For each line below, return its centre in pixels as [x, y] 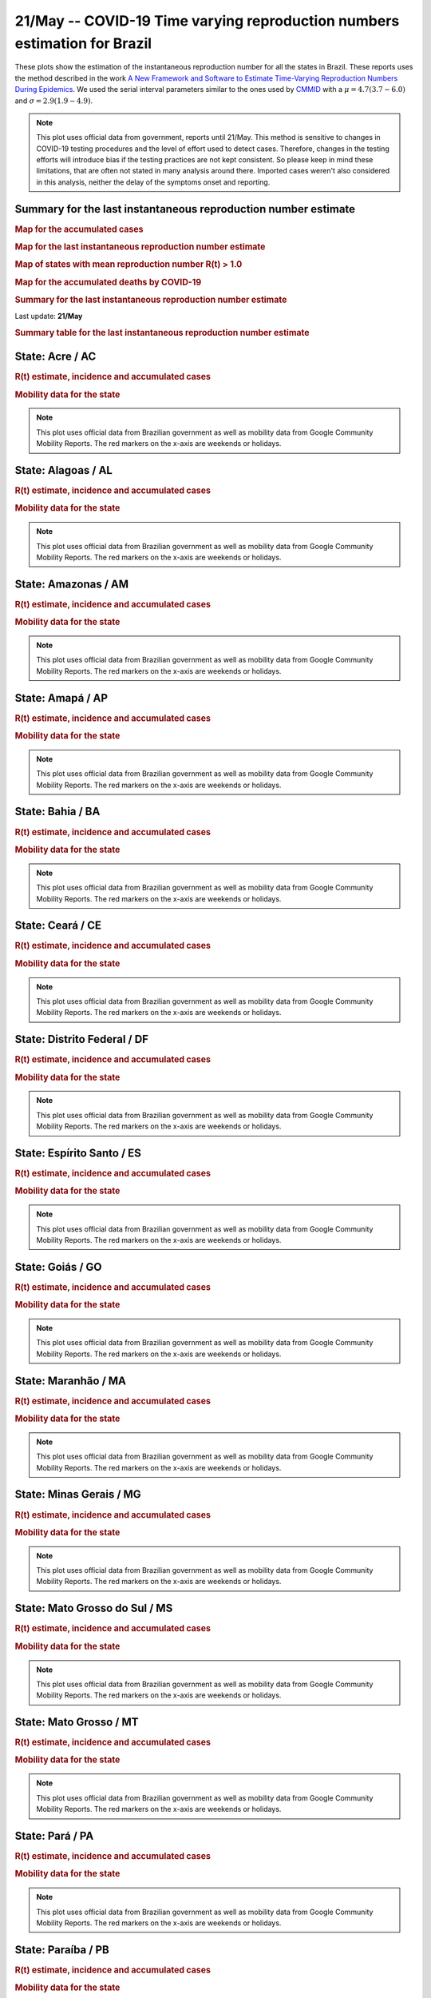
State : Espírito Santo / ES [78, 1153]
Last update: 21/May [49, 316]
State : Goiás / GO [59, 1267]
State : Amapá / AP [61, 698]
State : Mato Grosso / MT [77, 1722]
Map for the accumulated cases [79, 229]
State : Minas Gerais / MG [78, 1495]
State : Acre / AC [55, 357]
